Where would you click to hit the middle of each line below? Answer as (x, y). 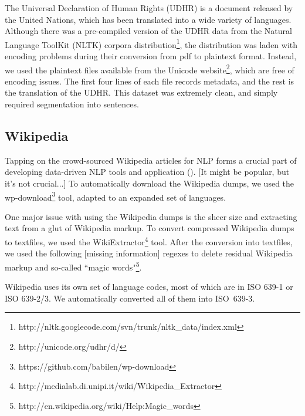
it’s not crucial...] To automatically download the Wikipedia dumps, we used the (150, 183)
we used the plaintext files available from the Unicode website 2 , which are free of (150, 69)
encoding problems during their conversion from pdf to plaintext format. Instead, (151, 56)
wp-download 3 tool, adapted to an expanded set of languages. (116, 196)
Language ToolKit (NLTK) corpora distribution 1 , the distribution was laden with (151, 43)
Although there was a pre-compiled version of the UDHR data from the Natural (148, 31)
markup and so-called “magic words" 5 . (73, 266)
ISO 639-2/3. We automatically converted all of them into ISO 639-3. (130, 298)
